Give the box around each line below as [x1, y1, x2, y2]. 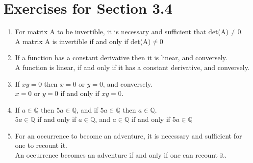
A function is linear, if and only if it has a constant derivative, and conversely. [15, 62, 250, 72]
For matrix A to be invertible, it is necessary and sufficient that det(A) [15, 26, 228, 37]
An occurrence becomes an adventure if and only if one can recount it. [15, 150, 227, 160]
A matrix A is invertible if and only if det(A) [15, 36, 151, 46]
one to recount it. [15, 140, 68, 150]
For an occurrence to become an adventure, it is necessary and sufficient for [15, 130, 242, 140]
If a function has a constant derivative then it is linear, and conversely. [15, 52, 228, 63]
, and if [76, 104, 99, 115]
